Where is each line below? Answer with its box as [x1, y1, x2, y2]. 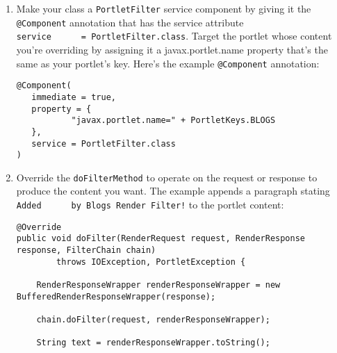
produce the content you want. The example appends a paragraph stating [16, 183, 330, 198]
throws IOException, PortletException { [56, 256, 246, 267]
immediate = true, [31, 92, 116, 102]
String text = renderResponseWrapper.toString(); [36, 338, 270, 348]
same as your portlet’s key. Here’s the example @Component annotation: [16, 56, 320, 70]
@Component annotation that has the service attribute [16, 15, 244, 29]
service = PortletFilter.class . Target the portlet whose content [16, 28, 332, 43]
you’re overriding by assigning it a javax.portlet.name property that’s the [16, 42, 328, 56]
